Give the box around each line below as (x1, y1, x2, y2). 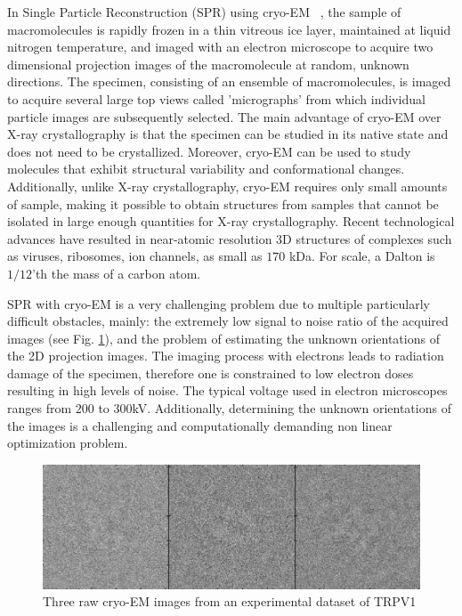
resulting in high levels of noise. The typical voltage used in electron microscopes (7, 381, 448, 400)
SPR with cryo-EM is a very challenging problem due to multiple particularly (7, 294, 430, 312)
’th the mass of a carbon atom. (32, 263, 201, 282)
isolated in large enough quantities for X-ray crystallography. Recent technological (7, 212, 455, 231)
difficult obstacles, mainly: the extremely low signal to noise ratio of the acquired (7, 312, 449, 330)
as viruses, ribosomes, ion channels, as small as (7, 247, 263, 265)
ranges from (7, 399, 72, 417)
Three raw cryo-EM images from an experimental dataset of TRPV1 (43, 592, 417, 611)
